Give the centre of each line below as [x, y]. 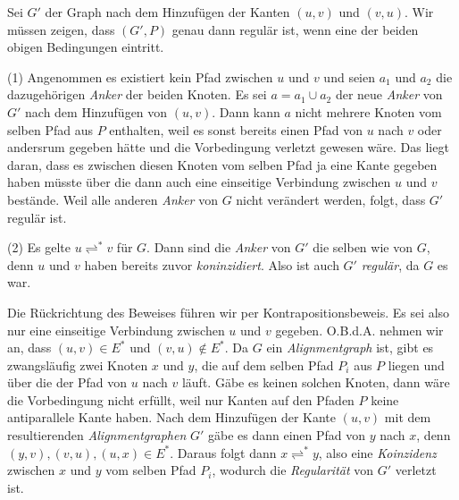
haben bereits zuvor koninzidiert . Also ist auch [212, 264]
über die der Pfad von [67, 382]
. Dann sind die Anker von [219, 247]
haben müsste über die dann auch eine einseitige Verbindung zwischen [199, 182]
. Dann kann [246, 111]
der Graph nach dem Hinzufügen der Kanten [167, 12]
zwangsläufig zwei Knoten [78, 364]
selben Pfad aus [50, 129]
